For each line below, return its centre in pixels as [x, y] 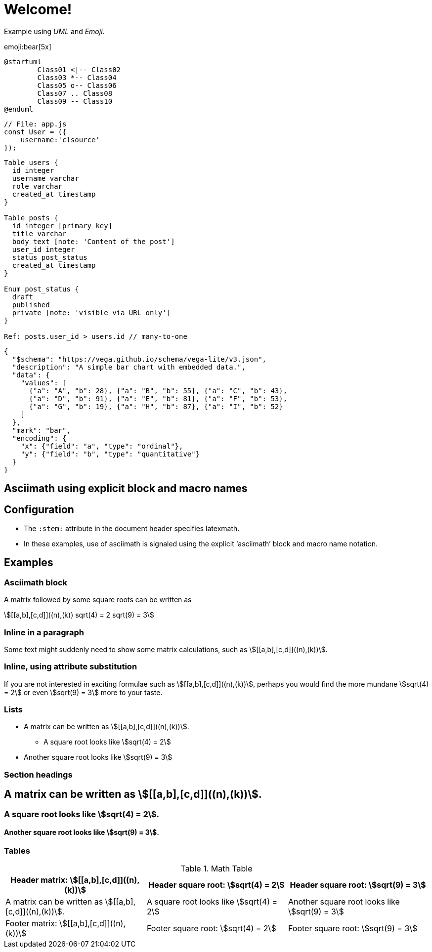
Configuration [39, 509]
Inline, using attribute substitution [71, 667]
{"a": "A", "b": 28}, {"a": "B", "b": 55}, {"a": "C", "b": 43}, [158, 391]
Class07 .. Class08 [75, 93]
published [31, 305]
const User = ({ [35, 132]
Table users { [31, 162]
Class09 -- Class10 [75, 101]
